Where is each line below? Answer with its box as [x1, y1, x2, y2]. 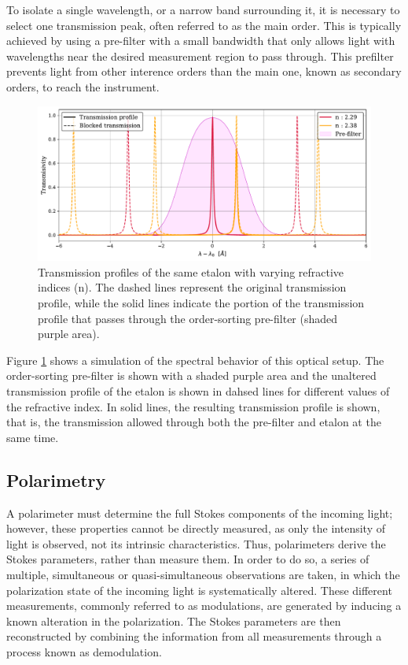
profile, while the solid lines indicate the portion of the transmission [38, 295, 365, 311]
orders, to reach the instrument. [6, 78, 160, 95]
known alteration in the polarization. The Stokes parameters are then [6, 612, 341, 629]
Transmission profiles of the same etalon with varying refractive [38, 263, 344, 280]
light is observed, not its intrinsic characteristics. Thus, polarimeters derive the [6, 535, 386, 552]
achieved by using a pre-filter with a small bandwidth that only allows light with [6, 32, 395, 49]
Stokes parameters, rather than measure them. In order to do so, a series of [6, 551, 369, 567]
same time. [6, 429, 59, 445]
